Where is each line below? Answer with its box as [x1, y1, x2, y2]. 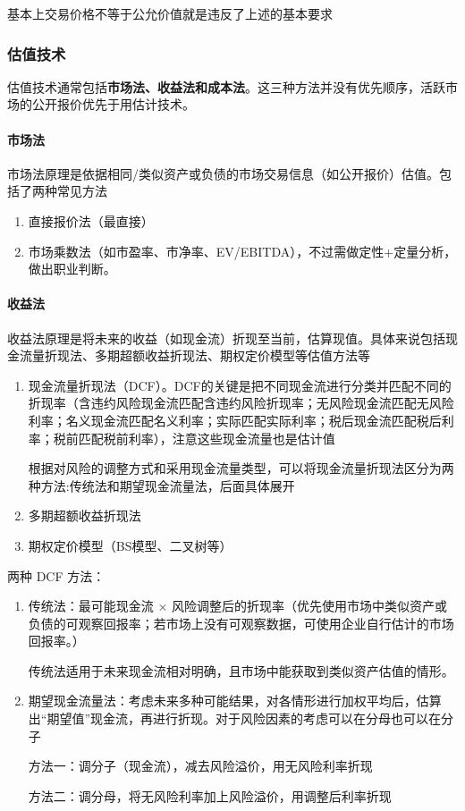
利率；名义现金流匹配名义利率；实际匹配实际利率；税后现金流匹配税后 [28, 410, 442, 429]
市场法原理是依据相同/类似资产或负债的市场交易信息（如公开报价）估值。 [7, 164, 439, 182]
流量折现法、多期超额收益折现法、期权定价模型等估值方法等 [19, 346, 370, 365]
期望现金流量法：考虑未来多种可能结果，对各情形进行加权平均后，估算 [28, 691, 442, 710]
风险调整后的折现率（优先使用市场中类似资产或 [172, 596, 448, 615]
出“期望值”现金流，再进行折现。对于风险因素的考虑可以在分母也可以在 [28, 709, 442, 728]
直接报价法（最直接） [28, 211, 154, 230]
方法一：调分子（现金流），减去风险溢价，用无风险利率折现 [28, 756, 373, 775]
